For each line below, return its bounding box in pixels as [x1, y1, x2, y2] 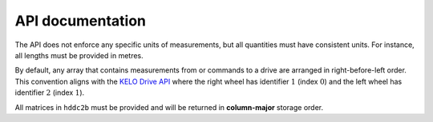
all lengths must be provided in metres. [14, 50, 144, 60]
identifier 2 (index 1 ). [14, 88, 85, 97]
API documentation [14, 12, 147, 30]
